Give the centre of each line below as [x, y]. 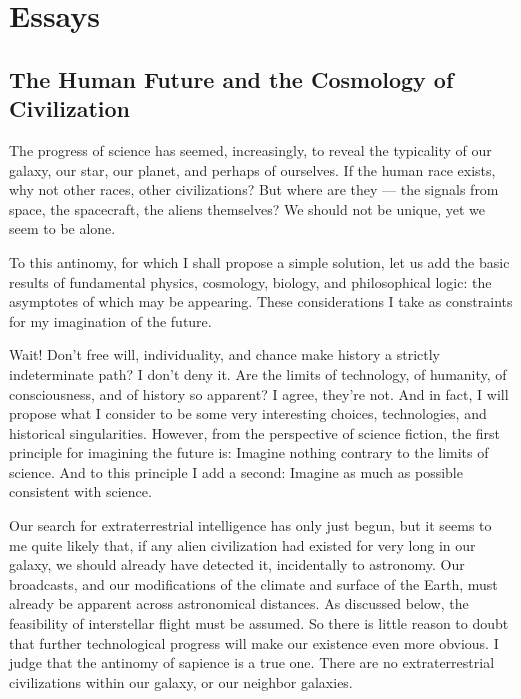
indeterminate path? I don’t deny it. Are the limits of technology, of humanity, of [258, 373]
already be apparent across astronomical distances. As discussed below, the [239, 603]
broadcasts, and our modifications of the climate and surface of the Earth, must [253, 583]
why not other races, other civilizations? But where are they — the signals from [254, 189]
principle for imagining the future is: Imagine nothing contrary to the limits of [249, 452]
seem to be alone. [62, 228]
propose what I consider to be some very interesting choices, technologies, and [248, 413]
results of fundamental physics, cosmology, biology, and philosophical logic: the [250, 281]
